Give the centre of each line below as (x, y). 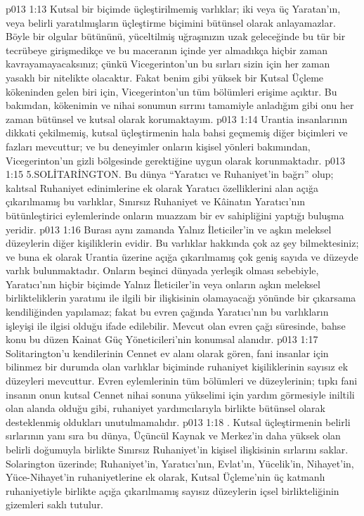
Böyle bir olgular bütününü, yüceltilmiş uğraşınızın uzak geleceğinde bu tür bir (176, 36)
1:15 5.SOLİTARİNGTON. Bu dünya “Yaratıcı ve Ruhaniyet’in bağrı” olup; (170, 174)
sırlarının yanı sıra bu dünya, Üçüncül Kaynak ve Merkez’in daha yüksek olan (173, 436)
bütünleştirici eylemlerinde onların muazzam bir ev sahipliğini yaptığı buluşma (175, 215)
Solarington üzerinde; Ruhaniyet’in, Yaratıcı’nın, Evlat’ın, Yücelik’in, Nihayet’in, (180, 463)
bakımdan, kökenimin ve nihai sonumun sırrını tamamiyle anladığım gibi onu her (180, 105)
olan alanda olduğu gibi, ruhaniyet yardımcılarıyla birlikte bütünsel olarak (165, 408)
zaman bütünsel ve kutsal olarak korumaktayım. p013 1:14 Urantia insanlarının (177, 118)
